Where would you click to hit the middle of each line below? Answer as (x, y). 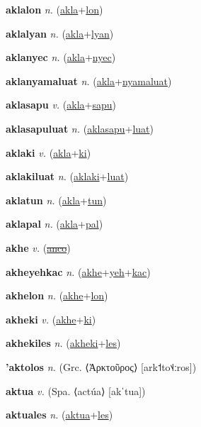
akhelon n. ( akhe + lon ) (57, 295)
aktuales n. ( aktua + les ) (59, 415)
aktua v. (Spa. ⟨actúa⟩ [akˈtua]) (76, 390)
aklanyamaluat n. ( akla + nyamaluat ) (89, 81)
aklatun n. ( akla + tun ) (56, 200)
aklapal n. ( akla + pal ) (54, 224)
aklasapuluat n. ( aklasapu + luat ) (80, 128)
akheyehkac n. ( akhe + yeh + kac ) (78, 271)
